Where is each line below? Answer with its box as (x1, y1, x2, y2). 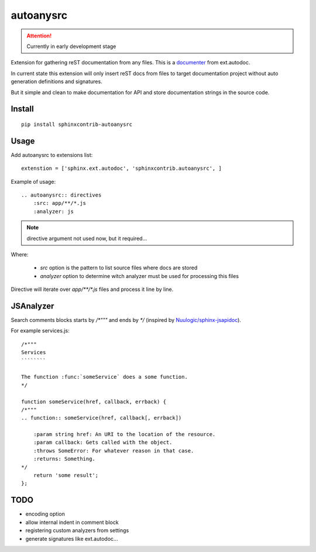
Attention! (26, 32, 52, 39)
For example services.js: (11, 327, 70, 334)
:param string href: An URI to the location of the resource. (33, 431, 216, 438)
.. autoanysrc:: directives (21, 191, 102, 198)
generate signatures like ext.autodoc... (25, 535, 118, 542)
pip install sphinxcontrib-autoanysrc (21, 121, 133, 128)
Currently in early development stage (26, 43, 116, 50)
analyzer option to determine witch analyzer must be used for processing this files (40, 272, 239, 279)
